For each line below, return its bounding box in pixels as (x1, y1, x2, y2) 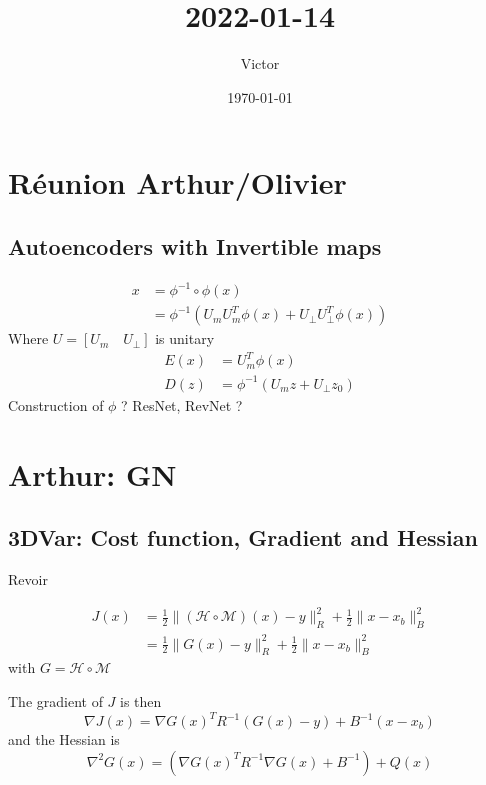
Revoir (8, 569, 48, 590)
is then (120, 690, 162, 711)
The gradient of (8, 690, 103, 711)
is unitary (155, 328, 215, 349)
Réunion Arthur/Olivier (8, 162, 347, 203)
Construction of (8, 394, 104, 415)
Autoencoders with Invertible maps (8, 230, 382, 261)
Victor (240, 53, 280, 74)
